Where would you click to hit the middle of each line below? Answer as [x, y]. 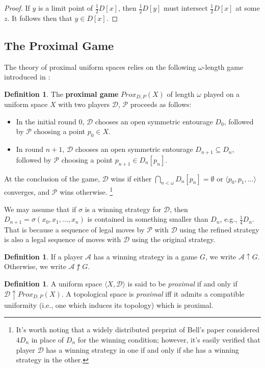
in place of [48, 339]
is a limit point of [66, 8]
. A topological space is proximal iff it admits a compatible [153, 293]
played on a [222, 94]
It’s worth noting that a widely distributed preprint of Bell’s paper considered [138, 330]
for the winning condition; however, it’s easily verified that [169, 339]
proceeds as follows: [161, 104]
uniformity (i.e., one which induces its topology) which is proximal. [109, 305]
